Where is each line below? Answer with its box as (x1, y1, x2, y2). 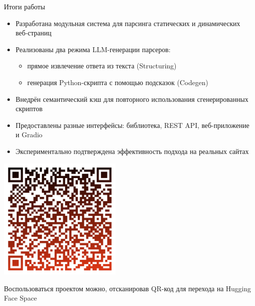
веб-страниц (15, 28, 52, 38)
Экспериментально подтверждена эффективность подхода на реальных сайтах (15, 146, 249, 156)
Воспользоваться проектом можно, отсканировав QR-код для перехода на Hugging (4, 283, 251, 293)
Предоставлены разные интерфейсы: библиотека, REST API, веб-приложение (15, 120, 250, 130)
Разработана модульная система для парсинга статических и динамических (15, 18, 240, 28)
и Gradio (15, 129, 43, 140)
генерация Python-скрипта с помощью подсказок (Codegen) (27, 77, 208, 87)
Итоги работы (4, 1, 45, 11)
